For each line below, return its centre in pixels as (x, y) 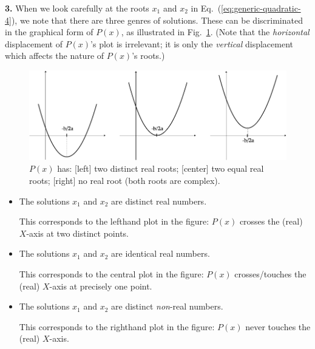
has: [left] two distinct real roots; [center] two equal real (161, 168)
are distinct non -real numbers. (167, 306)
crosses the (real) (271, 221)
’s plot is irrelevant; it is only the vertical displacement (192, 43)
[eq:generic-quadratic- (261, 8)
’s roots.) (148, 56)
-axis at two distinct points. (78, 233)
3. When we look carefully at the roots (77, 8)
